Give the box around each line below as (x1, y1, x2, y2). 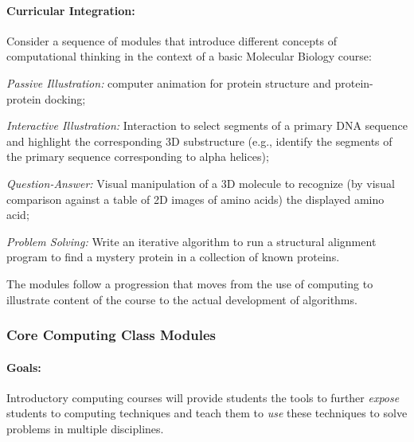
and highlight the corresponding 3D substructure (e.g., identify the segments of (6, 132, 393, 149)
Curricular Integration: (6, 2, 135, 18)
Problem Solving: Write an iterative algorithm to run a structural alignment (6, 233, 377, 249)
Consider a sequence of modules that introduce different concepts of (6, 32, 337, 49)
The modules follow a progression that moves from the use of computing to (6, 275, 373, 291)
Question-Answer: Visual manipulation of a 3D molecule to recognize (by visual (6, 174, 395, 191)
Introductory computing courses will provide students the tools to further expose (6, 389, 400, 405)
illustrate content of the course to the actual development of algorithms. (6, 291, 357, 307)
